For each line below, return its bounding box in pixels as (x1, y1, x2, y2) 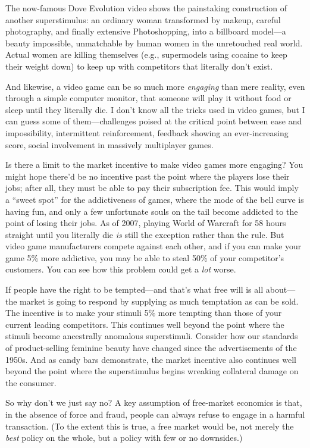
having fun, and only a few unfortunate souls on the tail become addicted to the (5, 205, 298, 217)
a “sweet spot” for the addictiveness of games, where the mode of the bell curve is (5, 193, 304, 205)
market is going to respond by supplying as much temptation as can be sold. (20, 295, 299, 307)
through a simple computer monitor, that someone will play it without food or (5, 92, 292, 104)
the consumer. (5, 376, 57, 389)
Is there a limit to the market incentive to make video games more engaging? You (5, 158, 303, 171)
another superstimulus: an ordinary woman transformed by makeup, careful (5, 13, 281, 26)
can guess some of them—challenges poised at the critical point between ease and (5, 115, 302, 127)
